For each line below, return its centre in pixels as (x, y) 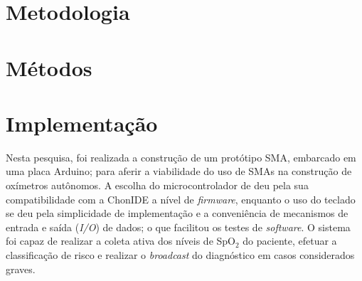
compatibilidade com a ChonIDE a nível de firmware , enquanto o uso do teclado (181, 199)
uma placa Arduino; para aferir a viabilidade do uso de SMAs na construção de (179, 171)
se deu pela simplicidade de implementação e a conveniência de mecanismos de (177, 213)
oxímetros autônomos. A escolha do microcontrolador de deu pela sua (157, 185)
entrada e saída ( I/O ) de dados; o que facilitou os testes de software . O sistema (178, 227)
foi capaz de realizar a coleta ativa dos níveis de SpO (121, 241)
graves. (21, 269)
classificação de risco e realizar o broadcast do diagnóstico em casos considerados (180, 255)
